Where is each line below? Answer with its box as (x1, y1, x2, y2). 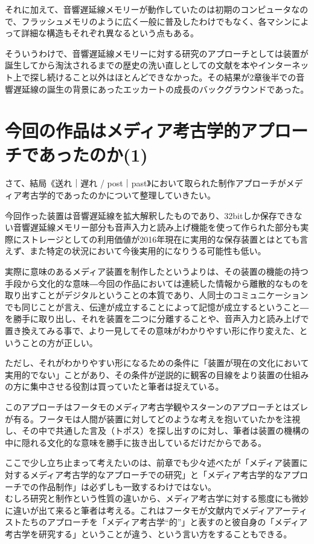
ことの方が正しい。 (21, 336, 98, 349)
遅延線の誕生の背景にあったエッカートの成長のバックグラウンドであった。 (13, 82, 309, 95)
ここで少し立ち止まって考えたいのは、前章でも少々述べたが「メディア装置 (5, 456, 300, 469)
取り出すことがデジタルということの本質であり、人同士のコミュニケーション (5, 289, 309, 301)
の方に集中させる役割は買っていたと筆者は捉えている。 (5, 380, 224, 393)
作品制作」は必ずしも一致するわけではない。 (38, 480, 216, 493)
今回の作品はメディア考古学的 (5, 118, 241, 143)
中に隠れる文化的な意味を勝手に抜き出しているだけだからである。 (5, 436, 267, 448)
